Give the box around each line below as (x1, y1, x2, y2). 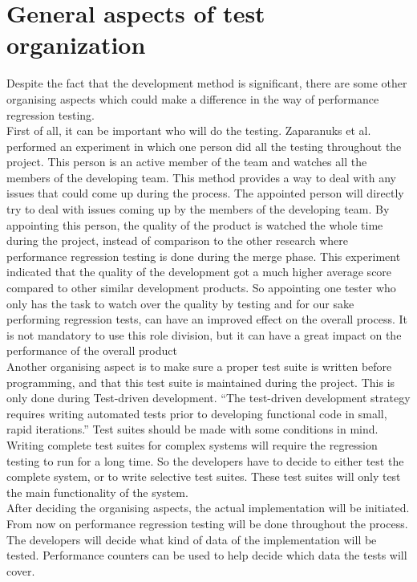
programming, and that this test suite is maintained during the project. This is (6, 373, 395, 390)
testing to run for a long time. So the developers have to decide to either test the (6, 452, 404, 469)
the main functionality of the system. (6, 483, 188, 500)
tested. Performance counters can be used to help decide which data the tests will (6, 547, 407, 564)
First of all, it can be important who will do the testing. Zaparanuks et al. (6, 122, 371, 139)
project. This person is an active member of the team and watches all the (6, 153, 367, 170)
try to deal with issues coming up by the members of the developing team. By (6, 201, 390, 218)
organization (6, 28, 146, 61)
